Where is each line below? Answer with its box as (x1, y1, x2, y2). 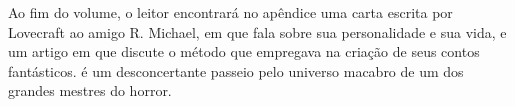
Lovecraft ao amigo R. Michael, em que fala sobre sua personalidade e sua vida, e (8, 21, 507, 42)
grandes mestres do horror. (8, 80, 172, 101)
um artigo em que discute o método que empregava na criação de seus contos (8, 41, 480, 62)
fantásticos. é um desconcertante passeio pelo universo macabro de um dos (8, 60, 464, 81)
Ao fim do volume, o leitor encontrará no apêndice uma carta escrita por (8, 2, 453, 22)
